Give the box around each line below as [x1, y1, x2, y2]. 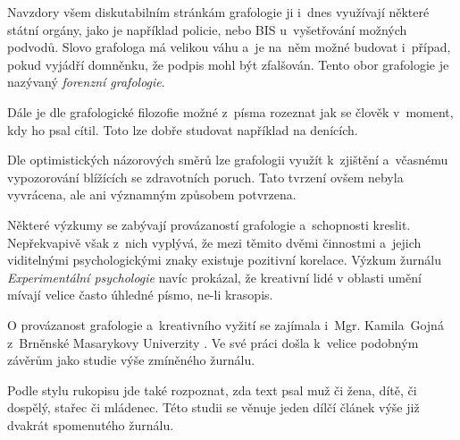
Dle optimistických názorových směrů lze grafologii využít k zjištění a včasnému [7, 150, 448, 169]
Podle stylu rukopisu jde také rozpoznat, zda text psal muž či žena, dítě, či [7, 380, 417, 399]
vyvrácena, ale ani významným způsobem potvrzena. [7, 185, 297, 204]
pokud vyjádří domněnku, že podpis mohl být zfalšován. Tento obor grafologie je [7, 55, 449, 73]
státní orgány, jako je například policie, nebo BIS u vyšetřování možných [7, 20, 407, 38]
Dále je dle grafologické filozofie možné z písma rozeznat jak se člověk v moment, [7, 102, 454, 121]
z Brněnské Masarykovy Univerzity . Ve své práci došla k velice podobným [7, 333, 419, 351]
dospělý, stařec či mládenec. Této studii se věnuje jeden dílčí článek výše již [7, 398, 420, 417]
